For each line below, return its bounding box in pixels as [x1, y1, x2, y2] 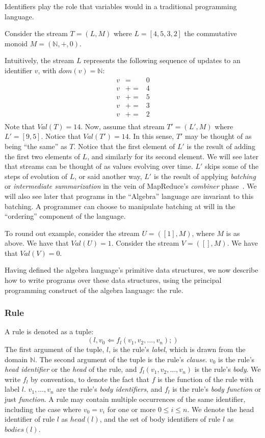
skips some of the [205, 161, 259, 171]
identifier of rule [5, 414, 55, 424]
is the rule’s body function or [172, 384, 261, 394]
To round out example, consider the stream [5, 227, 140, 238]
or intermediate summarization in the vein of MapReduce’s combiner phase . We [5, 181, 257, 191]
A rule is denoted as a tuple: [5, 326, 94, 337]
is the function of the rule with [157, 373, 254, 384]
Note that [5, 121, 35, 131]
